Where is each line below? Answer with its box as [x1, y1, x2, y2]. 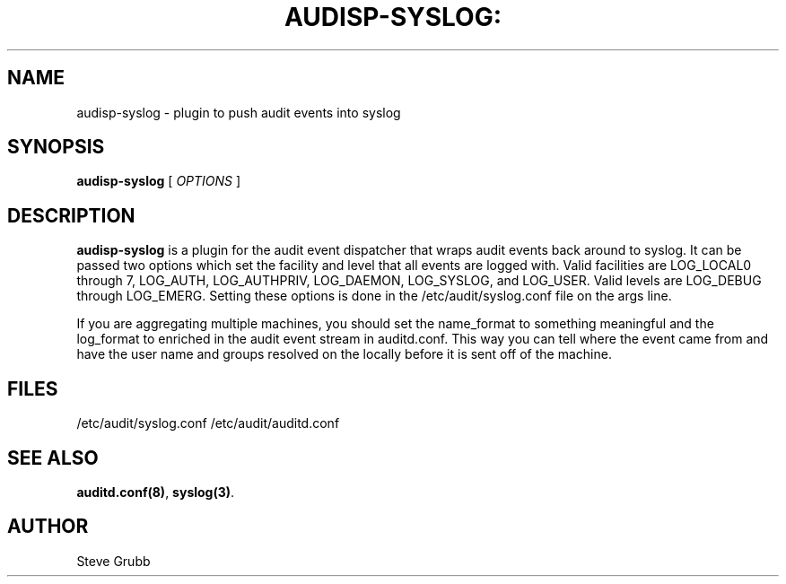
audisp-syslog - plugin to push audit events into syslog [76, 104, 401, 120]
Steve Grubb [76, 553, 151, 569]
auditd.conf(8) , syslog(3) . [76, 484, 235, 500]
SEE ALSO [7, 446, 99, 469]
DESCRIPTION [7, 204, 135, 227]
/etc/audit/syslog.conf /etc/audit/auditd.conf [76, 415, 340, 431]
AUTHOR [7, 515, 89, 538]
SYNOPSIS [7, 135, 105, 159]
